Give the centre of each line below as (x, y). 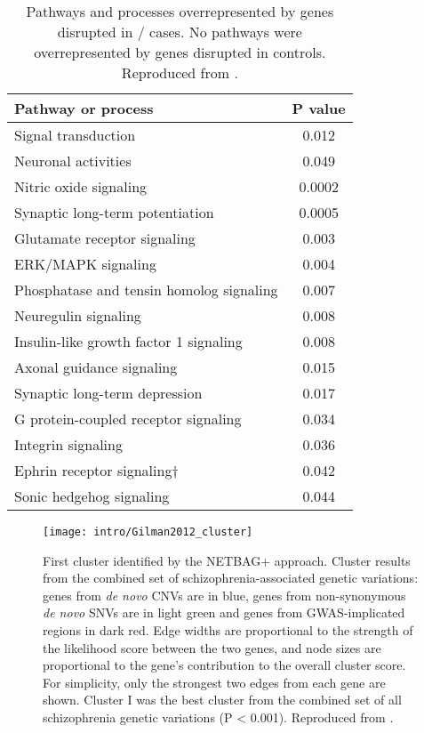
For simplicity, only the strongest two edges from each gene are (214, 682)
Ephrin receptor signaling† (96, 470)
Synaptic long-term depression (108, 393)
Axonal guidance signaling (96, 367)
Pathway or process (84, 108)
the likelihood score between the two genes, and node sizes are (212, 647)
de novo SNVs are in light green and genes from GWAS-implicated (224, 612)
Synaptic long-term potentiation (114, 212)
